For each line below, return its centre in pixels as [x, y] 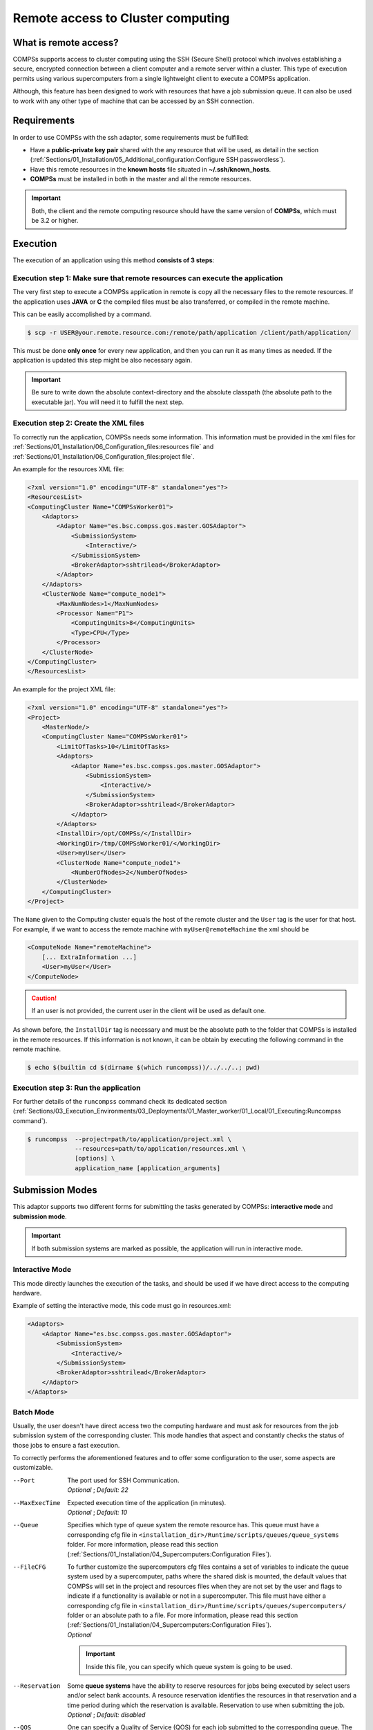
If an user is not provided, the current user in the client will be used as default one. [149, 1011]
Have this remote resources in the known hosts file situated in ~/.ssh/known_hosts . [151, 169]
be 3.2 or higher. [55, 221]
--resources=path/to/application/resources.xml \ [161, 1149]
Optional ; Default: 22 [98, 1490]
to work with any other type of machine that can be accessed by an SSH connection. [134, 101]
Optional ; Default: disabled [106, 1715]
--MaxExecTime [37, 1503]
